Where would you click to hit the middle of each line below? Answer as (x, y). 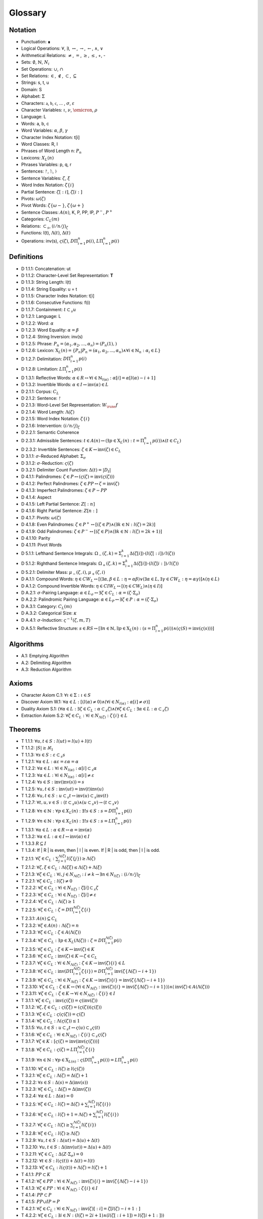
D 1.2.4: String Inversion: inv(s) (52, 337)
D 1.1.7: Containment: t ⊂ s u (49, 310)
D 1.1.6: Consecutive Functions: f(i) (56, 303)
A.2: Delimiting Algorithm (46, 663)
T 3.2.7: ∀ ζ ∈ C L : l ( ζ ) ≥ (46, 1125)
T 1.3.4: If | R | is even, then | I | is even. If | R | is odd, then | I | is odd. (91, 850)
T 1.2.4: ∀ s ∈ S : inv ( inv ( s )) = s (53, 782)
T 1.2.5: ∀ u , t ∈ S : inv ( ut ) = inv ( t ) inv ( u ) (63, 789)
